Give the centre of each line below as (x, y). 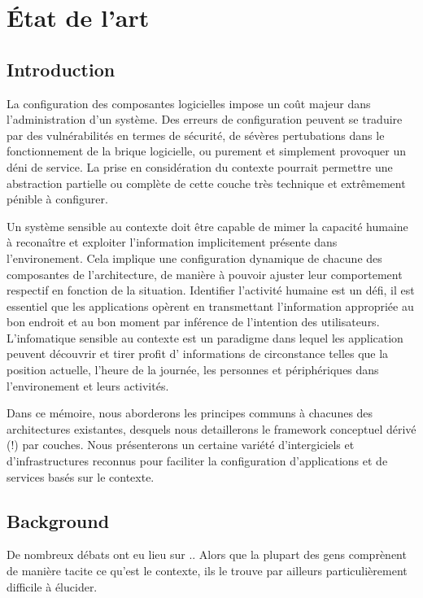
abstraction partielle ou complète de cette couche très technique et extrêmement (206, 183)
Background (58, 520)
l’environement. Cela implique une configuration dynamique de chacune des (194, 258)
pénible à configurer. (57, 199)
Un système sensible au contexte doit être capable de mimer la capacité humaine (207, 226)
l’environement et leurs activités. (88, 385)
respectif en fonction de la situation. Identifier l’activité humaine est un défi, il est (211, 290)
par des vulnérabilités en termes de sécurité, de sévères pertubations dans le (196, 135)
